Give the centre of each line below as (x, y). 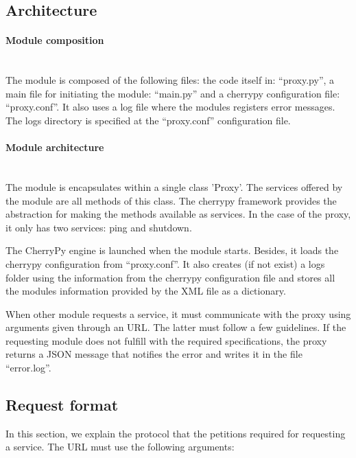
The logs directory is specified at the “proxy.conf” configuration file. (148, 120)
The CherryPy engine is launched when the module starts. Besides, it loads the (172, 250)
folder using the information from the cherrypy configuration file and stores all (170, 277)
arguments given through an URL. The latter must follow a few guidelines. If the (176, 327)
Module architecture (55, 147)
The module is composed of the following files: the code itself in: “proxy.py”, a (170, 80)
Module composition (55, 40)
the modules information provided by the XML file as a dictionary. (146, 291)
